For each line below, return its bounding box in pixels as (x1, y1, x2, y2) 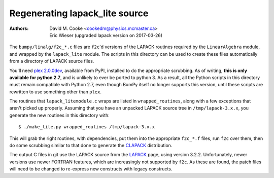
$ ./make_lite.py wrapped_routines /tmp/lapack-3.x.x (18, 124, 155, 130)
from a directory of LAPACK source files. (9, 58, 94, 64)
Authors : (9, 25, 29, 31)
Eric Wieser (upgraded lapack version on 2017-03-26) (49, 32, 162, 38)
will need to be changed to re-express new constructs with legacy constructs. (9, 166, 173, 172)
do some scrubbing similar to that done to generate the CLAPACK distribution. (9, 143, 173, 149)
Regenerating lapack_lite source (9, 8, 149, 19)
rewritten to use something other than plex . (9, 89, 101, 95)
